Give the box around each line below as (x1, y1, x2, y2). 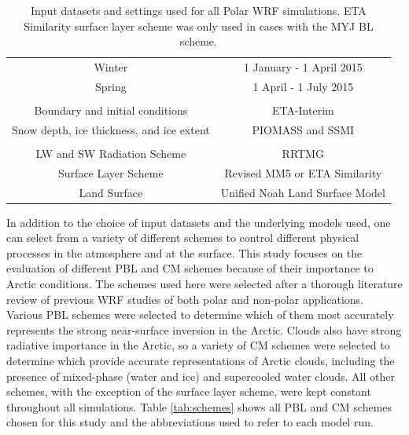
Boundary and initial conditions (34, 101, 188, 118)
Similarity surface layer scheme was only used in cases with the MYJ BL (24, 17, 374, 34)
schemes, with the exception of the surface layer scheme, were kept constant (6, 383, 371, 400)
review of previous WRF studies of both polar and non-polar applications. (6, 291, 363, 307)
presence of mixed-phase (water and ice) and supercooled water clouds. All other (6, 367, 395, 384)
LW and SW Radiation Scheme (35, 144, 186, 161)
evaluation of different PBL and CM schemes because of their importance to (6, 260, 374, 276)
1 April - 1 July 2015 (252, 78, 354, 94)
